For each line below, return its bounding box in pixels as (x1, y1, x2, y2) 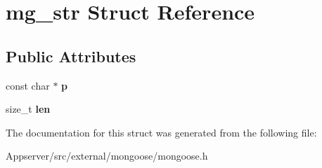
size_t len (6, 101, 51, 116)
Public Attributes (6, 45, 136, 66)
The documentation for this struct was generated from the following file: (6, 125, 317, 139)
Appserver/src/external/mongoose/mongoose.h (6, 148, 208, 163)
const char (6, 78, 50, 92)
